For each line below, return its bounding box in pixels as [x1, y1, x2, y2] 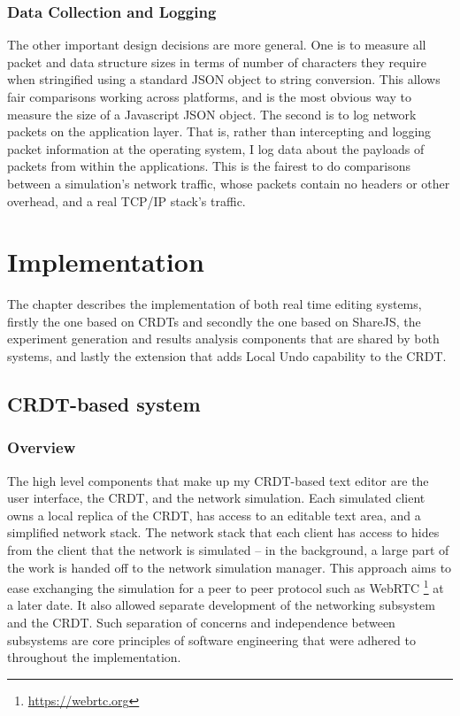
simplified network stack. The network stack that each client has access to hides [7, 523, 440, 542]
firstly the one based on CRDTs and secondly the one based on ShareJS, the [7, 312, 421, 330]
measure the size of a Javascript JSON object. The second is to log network [7, 104, 417, 123]
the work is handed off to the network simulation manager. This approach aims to [7, 558, 452, 576]
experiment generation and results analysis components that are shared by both [7, 329, 440, 348]
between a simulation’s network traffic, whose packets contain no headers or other [7, 173, 450, 192]
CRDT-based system [7, 390, 201, 418]
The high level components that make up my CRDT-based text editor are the [7, 471, 429, 489]
